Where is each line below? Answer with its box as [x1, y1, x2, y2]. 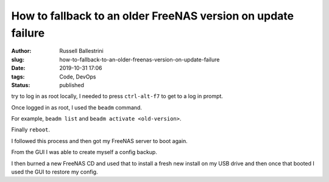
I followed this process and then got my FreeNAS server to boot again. [11, 137, 188, 144]
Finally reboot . [11, 126, 51, 133]
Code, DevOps [59, 73, 96, 80]
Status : [11, 81, 30, 88]
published [59, 81, 85, 88]
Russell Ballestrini [59, 47, 104, 55]
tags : [11, 73, 25, 80]
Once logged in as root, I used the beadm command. [11, 103, 143, 111]
